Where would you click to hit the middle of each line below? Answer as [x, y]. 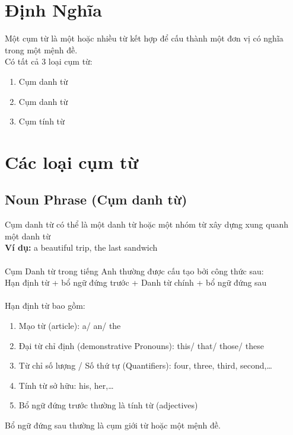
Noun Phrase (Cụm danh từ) [96, 199]
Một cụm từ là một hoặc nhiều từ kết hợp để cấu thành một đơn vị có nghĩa [144, 38]
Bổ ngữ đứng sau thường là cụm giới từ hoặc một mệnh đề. [113, 425]
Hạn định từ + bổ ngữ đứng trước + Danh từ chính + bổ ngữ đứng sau [136, 282]
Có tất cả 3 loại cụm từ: [49, 61]
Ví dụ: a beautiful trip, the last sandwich [81, 247]
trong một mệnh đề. [41, 49]
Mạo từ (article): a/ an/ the [70, 326]
